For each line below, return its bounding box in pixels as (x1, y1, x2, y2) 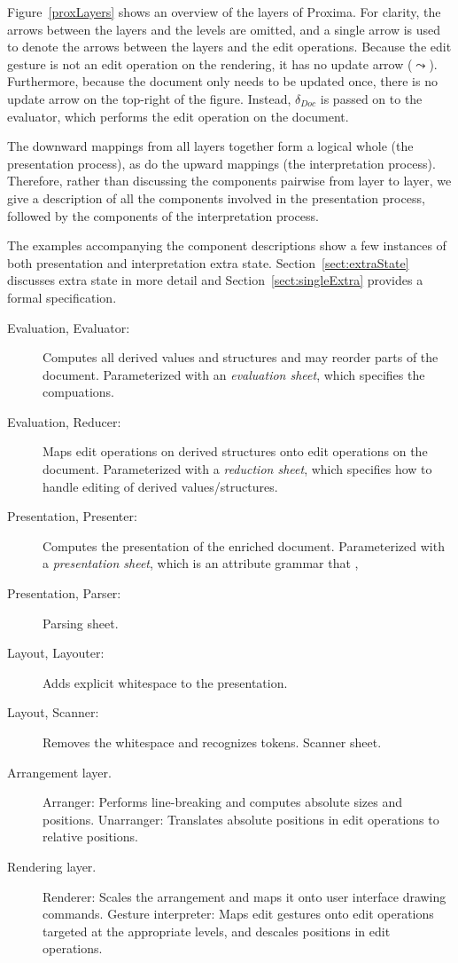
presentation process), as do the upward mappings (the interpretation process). (7, 154, 436, 172)
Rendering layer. (7, 856, 97, 875)
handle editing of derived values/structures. (43, 477, 278, 495)
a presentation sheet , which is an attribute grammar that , (43, 554, 359, 572)
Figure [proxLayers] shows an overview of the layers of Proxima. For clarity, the (7, 3, 441, 20)
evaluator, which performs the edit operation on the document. (7, 107, 349, 125)
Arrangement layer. (7, 762, 112, 781)
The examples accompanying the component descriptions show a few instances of (7, 236, 446, 255)
